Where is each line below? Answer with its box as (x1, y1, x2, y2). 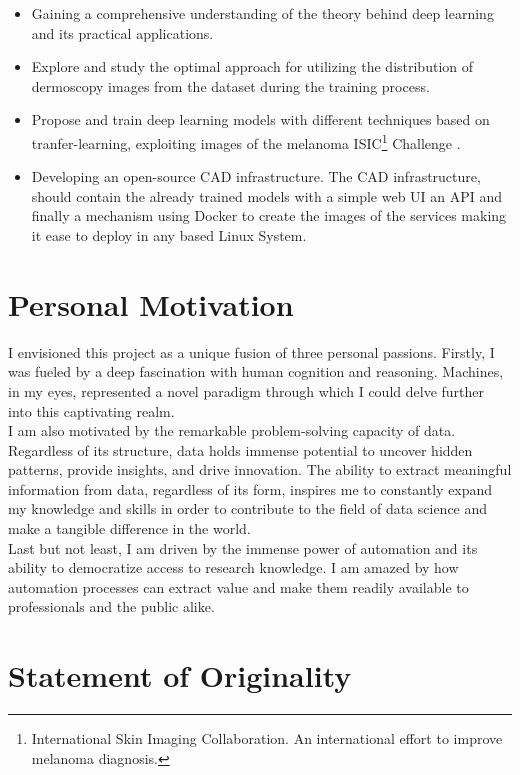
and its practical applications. (31, 22, 214, 43)
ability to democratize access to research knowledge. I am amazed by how (8, 557, 459, 578)
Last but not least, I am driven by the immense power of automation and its (8, 537, 478, 558)
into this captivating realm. (8, 400, 175, 421)
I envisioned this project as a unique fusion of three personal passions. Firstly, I (8, 341, 495, 362)
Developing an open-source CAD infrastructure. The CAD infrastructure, (31, 166, 481, 187)
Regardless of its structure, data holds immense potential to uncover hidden (8, 439, 473, 460)
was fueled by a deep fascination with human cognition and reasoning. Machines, (8, 361, 504, 382)
